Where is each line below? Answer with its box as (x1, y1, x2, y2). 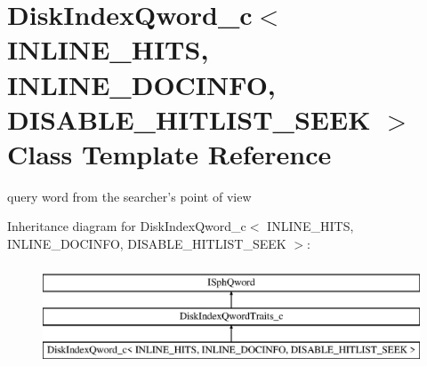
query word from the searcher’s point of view (7, 187, 252, 205)
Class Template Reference (7, 135, 332, 171)
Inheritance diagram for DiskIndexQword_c (7, 217, 246, 235)
